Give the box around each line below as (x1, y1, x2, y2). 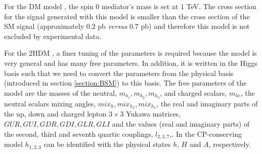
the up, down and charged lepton (4, 108, 107, 119)
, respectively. (208, 139, 251, 149)
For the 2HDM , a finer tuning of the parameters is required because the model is (4, 48, 257, 58)
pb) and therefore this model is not (141, 21, 250, 31)
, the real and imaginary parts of (156, 98, 258, 108)
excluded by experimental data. (4, 30, 102, 41)
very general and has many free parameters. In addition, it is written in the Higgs (4, 57, 257, 68)
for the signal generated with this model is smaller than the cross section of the (4, 11, 250, 21)
